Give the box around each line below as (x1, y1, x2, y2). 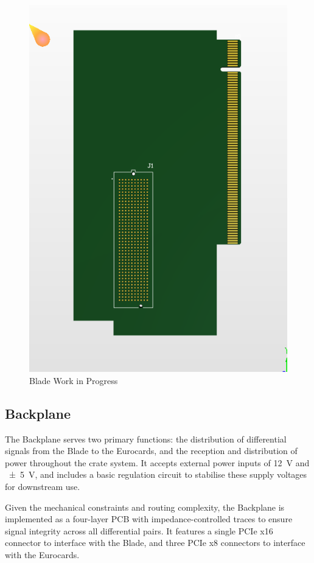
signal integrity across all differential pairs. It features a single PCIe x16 (5, 524, 273, 537)
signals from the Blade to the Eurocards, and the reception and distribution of (5, 444, 298, 457)
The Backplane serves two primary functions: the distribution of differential (5, 432, 287, 445)
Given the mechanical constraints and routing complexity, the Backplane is (5, 500, 285, 513)
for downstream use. (5, 480, 80, 492)
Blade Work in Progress (29, 374, 118, 386)
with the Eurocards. (5, 548, 80, 561)
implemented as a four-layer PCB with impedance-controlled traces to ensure (5, 512, 293, 525)
